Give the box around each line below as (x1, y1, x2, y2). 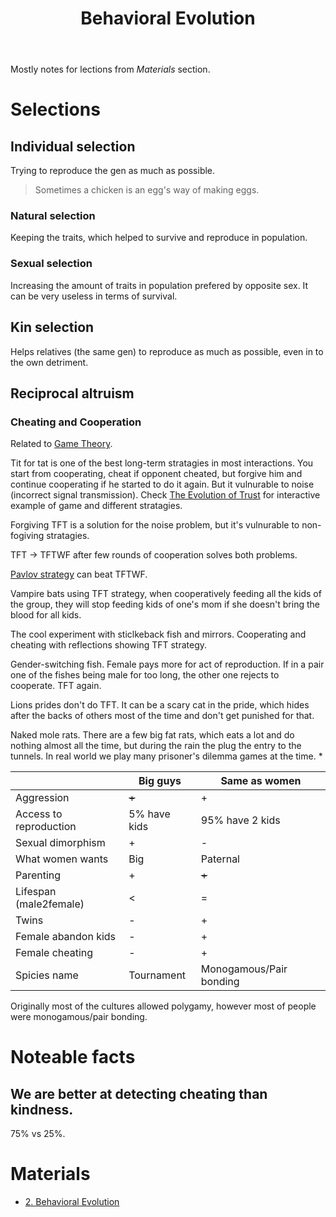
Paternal (200, 852, 240, 866)
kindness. (10, 1101, 74, 1118)
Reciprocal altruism (10, 385, 135, 402)
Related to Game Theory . (10, 438, 113, 450)
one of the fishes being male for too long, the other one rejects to (10, 669, 280, 681)
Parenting (15, 868, 62, 882)
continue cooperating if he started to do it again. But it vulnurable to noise (10, 478, 315, 491)
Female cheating (15, 946, 94, 960)
